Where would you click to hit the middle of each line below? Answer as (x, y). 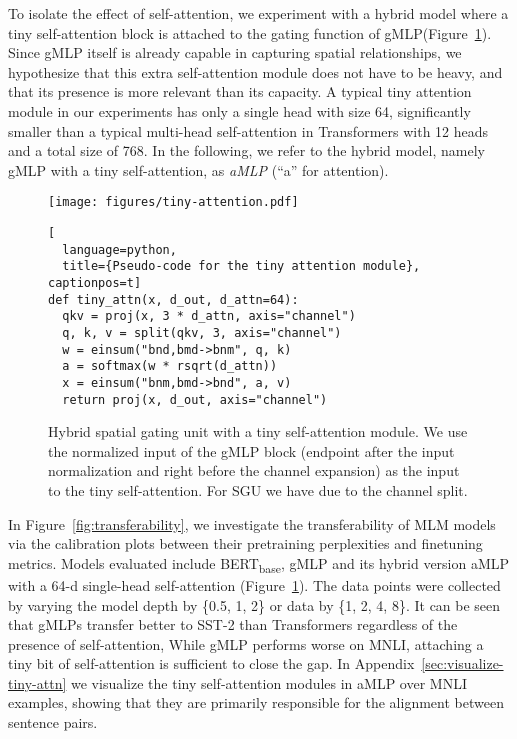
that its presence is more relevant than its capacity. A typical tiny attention (240, 91)
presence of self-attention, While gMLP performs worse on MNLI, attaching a (246, 643)
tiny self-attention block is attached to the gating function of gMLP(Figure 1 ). (250, 32)
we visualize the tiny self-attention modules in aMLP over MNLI (269, 682)
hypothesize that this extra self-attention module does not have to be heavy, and (255, 71)
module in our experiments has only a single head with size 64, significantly (239, 110)
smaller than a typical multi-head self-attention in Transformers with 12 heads (248, 130)
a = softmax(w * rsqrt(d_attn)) (170, 366)
